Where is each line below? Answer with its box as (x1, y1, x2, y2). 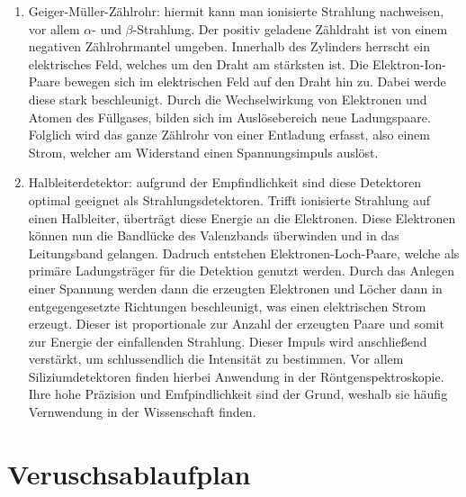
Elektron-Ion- (372, 54, 446, 73)
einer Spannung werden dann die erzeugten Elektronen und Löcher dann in (28, 278, 443, 297)
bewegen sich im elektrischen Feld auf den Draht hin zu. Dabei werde (64, 72, 446, 91)
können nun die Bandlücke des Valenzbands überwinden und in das (28, 226, 399, 245)
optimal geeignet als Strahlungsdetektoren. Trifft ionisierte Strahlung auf (28, 190, 430, 209)
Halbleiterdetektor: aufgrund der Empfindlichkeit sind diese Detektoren (28, 173, 422, 192)
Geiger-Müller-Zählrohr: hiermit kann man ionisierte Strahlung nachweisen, (28, 2, 444, 20)
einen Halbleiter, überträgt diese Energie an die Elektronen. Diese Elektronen (28, 208, 456, 227)
